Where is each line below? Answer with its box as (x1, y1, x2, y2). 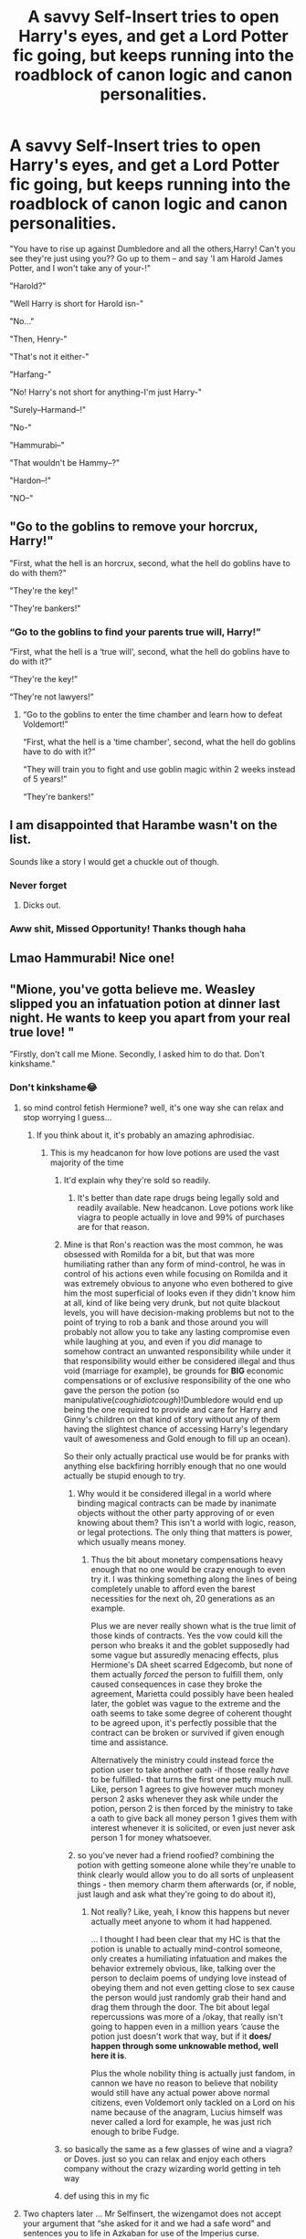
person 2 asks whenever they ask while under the (90, 1792, 279, 1804)
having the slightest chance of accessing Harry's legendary (63, 1423, 289, 1435)
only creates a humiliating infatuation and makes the (90, 1952, 288, 1964)
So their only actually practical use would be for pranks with (63, 1450, 290, 1462)
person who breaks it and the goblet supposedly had (90, 1639, 290, 1650)
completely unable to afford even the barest (90, 1582, 256, 1594)
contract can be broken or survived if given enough (90, 1727, 285, 1738)
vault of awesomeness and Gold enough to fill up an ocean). (63, 1433, 290, 1444)
